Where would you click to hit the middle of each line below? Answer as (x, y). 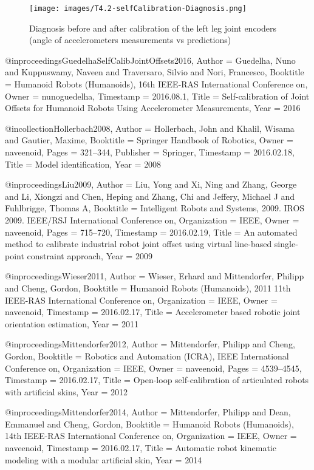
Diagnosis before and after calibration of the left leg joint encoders (153, 28)
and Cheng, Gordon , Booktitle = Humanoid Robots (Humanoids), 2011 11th (148, 288)
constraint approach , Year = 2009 (90, 255)
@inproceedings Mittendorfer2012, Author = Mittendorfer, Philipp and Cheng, (150, 344)
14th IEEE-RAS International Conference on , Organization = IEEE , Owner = (151, 436)
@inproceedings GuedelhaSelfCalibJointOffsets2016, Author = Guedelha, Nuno (150, 60)
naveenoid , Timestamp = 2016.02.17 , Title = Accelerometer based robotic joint (153, 312)
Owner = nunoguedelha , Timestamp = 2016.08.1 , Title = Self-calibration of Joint (157, 96)
